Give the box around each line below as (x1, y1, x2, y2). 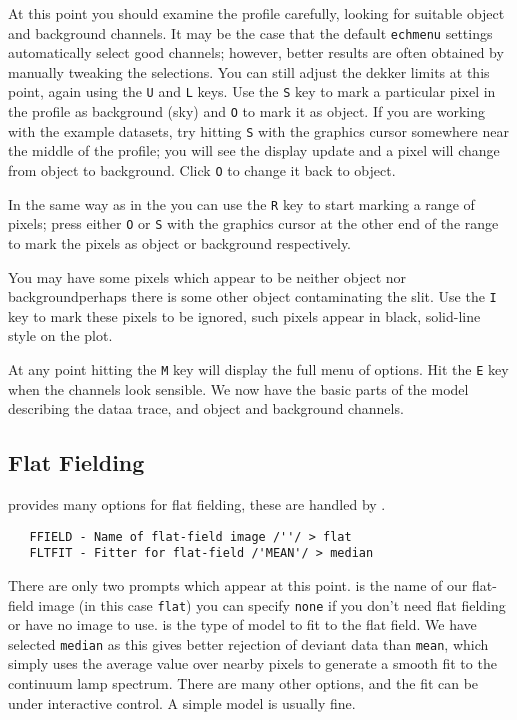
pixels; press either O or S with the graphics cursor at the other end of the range (8, 213, 499, 234)
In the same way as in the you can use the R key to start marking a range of (8, 193, 475, 214)
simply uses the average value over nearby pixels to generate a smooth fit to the (8, 653, 497, 674)
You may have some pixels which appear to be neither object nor (8, 266, 407, 287)
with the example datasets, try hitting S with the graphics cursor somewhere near (8, 120, 509, 141)
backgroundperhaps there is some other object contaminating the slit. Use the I (8, 286, 497, 307)
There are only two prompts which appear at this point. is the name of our (8, 574, 468, 595)
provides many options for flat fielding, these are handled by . (8, 494, 386, 515)
